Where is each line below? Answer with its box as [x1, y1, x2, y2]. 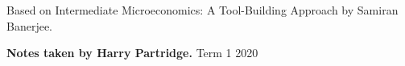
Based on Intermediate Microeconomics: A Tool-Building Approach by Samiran [6, 2, 399, 18]
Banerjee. [6, 17, 53, 34]
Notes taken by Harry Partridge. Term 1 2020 [6, 44, 258, 61]
